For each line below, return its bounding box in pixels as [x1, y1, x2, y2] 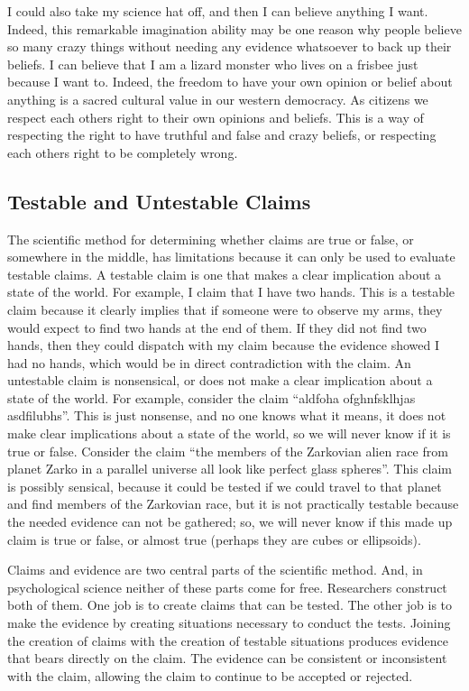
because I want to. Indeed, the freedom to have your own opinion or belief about [7, 72, 453, 91]
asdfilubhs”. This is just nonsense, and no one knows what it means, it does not [7, 406, 446, 425]
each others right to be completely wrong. [7, 143, 238, 161]
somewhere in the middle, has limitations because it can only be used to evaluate [7, 247, 455, 266]
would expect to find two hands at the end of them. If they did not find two [7, 318, 427, 336]
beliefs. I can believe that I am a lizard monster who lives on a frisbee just [7, 54, 418, 73]
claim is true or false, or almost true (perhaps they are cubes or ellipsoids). [7, 530, 421, 548]
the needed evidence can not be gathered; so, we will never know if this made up [7, 512, 453, 531]
